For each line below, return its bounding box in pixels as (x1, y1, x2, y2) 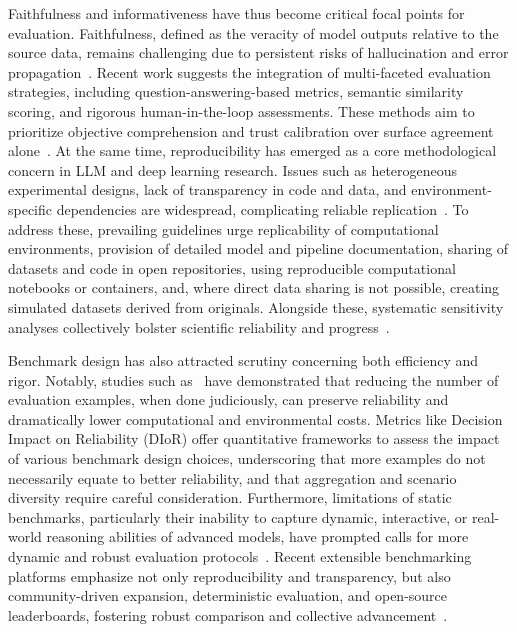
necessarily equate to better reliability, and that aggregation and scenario (8, 467, 457, 488)
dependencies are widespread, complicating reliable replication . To (56, 198, 469, 219)
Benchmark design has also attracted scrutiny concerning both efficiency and (8, 350, 479, 371)
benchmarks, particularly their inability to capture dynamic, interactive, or (8, 506, 468, 527)
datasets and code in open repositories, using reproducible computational (8, 257, 456, 278)
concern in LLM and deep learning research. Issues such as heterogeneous (8, 159, 458, 180)
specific (8, 198, 53, 219)
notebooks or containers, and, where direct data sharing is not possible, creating (8, 277, 500, 298)
